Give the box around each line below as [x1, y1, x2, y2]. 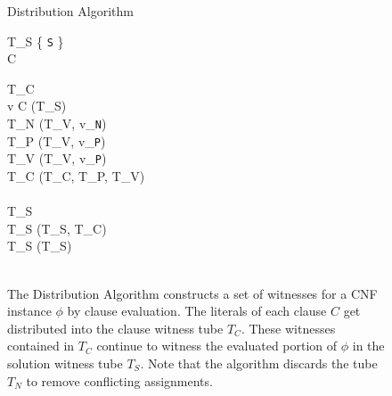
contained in [7, 336, 75, 355]
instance [7, 301, 52, 320]
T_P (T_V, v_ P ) [7, 131, 106, 150]
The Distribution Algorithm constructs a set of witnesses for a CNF [7, 284, 378, 302]
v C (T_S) [7, 96, 67, 115]
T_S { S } [7, 31, 64, 50]
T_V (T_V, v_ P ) [7, 149, 107, 168]
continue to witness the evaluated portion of [96, 336, 338, 355]
